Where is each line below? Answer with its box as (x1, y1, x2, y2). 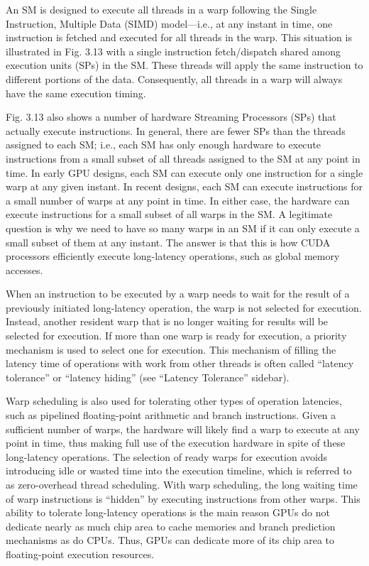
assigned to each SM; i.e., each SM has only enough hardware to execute (6, 137, 321, 152)
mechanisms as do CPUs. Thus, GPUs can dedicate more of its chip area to (6, 533, 335, 548)
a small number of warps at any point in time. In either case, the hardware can (6, 192, 350, 207)
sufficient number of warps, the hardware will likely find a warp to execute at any (6, 421, 360, 436)
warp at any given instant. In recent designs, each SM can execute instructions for (6, 179, 363, 194)
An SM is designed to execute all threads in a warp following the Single (6, 2, 317, 16)
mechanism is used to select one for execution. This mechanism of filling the (6, 342, 336, 357)
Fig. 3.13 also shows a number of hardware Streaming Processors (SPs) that (6, 109, 336, 124)
